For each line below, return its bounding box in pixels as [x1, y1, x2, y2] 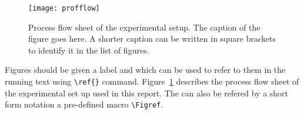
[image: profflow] [28, 4, 100, 12]
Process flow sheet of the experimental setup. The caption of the [28, 21, 260, 33]
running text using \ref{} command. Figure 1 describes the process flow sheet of [5, 75, 299, 88]
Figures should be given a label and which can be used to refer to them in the [5, 63, 286, 76]
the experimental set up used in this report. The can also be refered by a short [5, 86, 289, 99]
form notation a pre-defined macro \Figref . [5, 98, 163, 110]
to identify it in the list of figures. [28, 43, 149, 56]
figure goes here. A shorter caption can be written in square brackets [28, 32, 276, 45]
